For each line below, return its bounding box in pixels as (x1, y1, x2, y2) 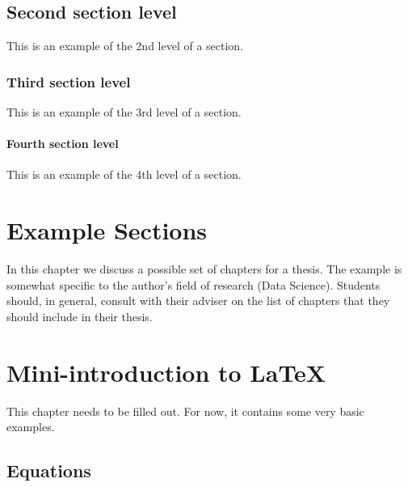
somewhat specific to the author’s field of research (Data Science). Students (6, 276, 381, 293)
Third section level (6, 71, 131, 91)
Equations (6, 458, 91, 483)
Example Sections (6, 214, 208, 247)
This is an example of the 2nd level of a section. (6, 37, 244, 54)
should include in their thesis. (6, 307, 153, 324)
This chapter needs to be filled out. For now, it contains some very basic (6, 402, 364, 419)
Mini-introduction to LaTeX (6, 355, 326, 388)
